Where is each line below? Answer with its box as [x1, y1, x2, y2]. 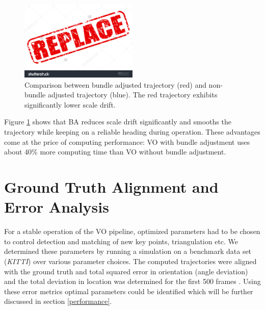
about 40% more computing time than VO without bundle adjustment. [4, 146, 226, 157]
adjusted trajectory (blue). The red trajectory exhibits [47, 89, 218, 100]
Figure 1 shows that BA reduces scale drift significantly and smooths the [4, 116, 231, 127]
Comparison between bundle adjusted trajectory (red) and [24, 79, 206, 90]
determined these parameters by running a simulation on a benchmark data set [4, 246, 252, 256]
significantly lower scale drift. [24, 99, 116, 110]
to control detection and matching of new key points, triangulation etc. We [4, 236, 238, 246]
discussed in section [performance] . [4, 296, 112, 306]
